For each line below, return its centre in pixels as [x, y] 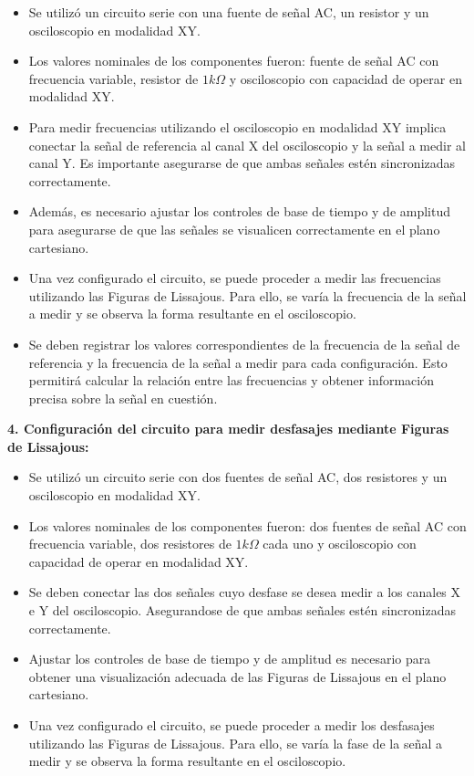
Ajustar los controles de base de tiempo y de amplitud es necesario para [230, 659]
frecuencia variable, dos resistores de [130, 544]
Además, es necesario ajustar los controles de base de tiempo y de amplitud [240, 211]
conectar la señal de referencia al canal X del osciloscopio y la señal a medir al [247, 145]
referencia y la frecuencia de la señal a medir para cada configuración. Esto [238, 362]
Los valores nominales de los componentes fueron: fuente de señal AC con [234, 61]
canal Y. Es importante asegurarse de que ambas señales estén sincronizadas [242, 163]
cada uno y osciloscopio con [340, 544]
